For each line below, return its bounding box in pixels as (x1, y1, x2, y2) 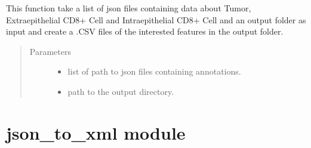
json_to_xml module (6, 120, 186, 144)
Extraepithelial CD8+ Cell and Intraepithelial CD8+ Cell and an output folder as (6, 13, 306, 26)
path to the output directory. (67, 85, 174, 97)
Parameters (29, 45, 71, 57)
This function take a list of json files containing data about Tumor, (6, 2, 251, 14)
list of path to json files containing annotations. (67, 65, 241, 78)
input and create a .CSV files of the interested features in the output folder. (6, 25, 284, 38)
